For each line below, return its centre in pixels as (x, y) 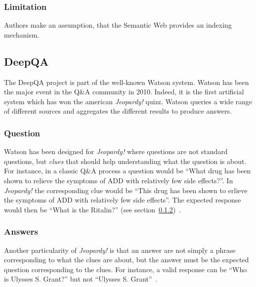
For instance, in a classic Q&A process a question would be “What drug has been (128, 171)
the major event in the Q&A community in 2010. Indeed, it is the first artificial (124, 92)
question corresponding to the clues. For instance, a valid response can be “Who (126, 269)
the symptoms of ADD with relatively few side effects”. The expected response (123, 200)
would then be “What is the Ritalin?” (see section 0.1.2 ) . (93, 209)
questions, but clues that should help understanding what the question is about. (125, 161)
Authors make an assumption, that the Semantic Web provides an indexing (118, 25)
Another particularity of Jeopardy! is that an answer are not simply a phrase (120, 250)
